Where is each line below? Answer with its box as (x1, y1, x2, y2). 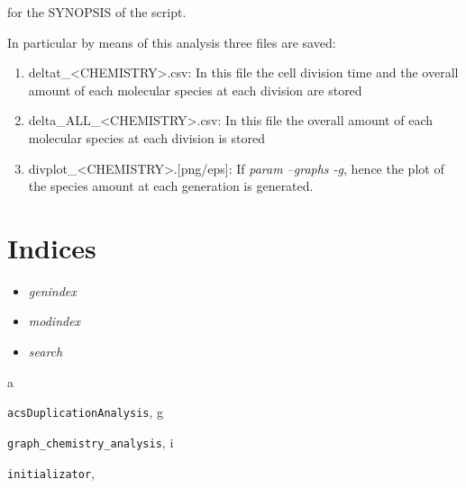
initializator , (7, 463, 95, 482)
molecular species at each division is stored (28, 128, 265, 147)
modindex (28, 312, 81, 330)
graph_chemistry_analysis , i (7, 432, 174, 451)
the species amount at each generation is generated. (28, 176, 314, 195)
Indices (7, 229, 96, 266)
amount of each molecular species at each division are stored (28, 80, 362, 99)
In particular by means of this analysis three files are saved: (7, 32, 336, 51)
